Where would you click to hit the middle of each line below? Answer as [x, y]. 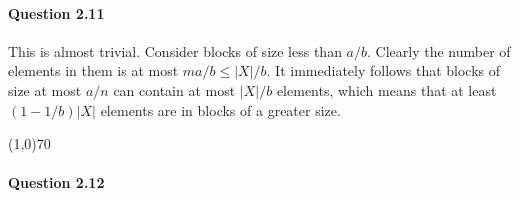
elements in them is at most [93, 70]
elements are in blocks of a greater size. [220, 109]
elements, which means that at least [386, 89]
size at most [45, 89]
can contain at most [174, 89]
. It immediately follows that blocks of [383, 70]
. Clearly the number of [439, 50]
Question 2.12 [56, 182]
